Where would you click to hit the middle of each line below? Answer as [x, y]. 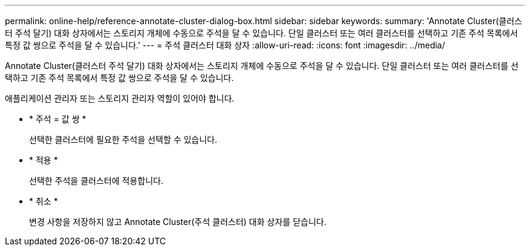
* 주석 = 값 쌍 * [58, 119]
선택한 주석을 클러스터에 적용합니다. [96, 181]
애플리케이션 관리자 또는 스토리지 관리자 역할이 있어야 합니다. [120, 98]
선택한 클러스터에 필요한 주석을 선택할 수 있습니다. [123, 139]
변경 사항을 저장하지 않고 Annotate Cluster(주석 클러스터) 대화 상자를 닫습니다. [178, 222]
